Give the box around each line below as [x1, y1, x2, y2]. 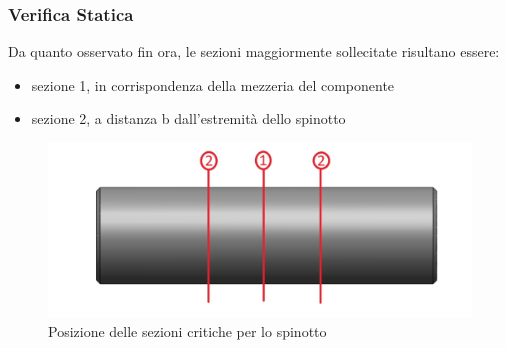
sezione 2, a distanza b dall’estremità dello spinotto [31, 108, 346, 129]
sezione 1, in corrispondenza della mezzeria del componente [31, 74, 395, 95]
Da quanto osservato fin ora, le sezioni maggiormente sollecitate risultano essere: [8, 41, 500, 62]
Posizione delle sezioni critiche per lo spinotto [48, 320, 327, 341]
